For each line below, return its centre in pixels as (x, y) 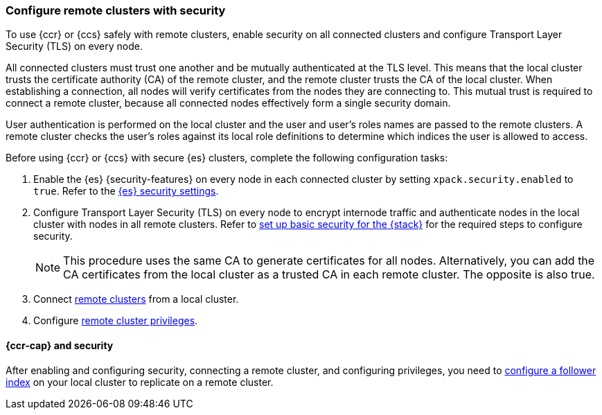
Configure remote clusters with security (116, 10)
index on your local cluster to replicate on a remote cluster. (140, 382)
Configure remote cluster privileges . (116, 321)
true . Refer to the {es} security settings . (126, 191)
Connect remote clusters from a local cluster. (136, 299)
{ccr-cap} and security (60, 345)
